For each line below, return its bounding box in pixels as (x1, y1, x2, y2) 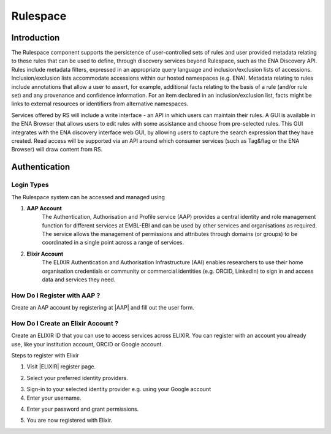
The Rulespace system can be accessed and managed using (11, 193, 165, 200)
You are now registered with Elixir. (26, 417, 113, 424)
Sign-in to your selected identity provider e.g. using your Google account (26, 386, 211, 393)
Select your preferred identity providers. (26, 374, 129, 381)
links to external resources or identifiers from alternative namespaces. (11, 100, 189, 107)
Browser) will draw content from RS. (11, 146, 103, 153)
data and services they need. (42, 276, 116, 283)
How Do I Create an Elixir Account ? (11, 319, 119, 327)
